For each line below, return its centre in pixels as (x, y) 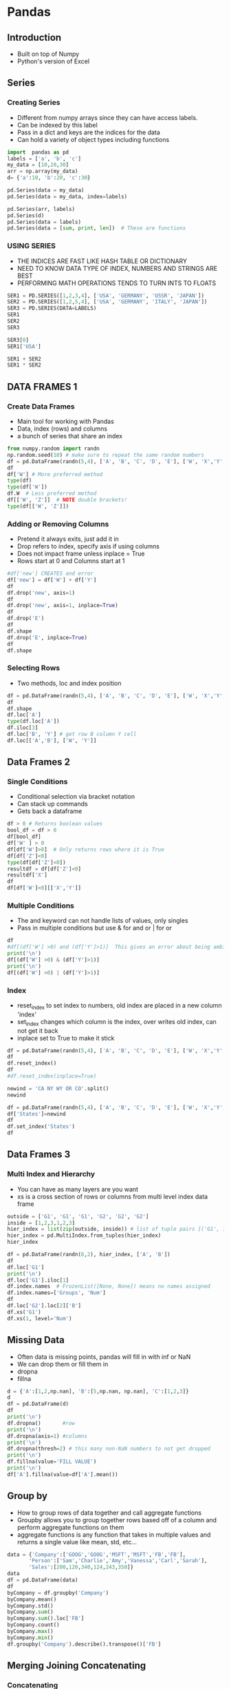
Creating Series (34, 103)
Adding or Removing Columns (58, 524)
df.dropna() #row (41, 1423)
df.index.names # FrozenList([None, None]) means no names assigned (109, 1287)
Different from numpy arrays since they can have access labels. (107, 117)
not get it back (37, 1030)
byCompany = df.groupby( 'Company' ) (58, 1593)
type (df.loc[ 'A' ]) (33, 721)
